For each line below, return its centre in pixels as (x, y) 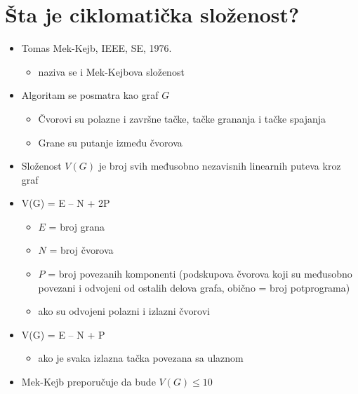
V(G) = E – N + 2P (66, 203)
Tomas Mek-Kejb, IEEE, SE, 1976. (97, 48)
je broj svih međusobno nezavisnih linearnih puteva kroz (220, 166)
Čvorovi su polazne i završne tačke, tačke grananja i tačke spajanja (182, 118)
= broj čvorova (81, 250)
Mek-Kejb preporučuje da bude (88, 382)
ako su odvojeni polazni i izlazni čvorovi (124, 311)
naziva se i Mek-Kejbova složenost (111, 71)
